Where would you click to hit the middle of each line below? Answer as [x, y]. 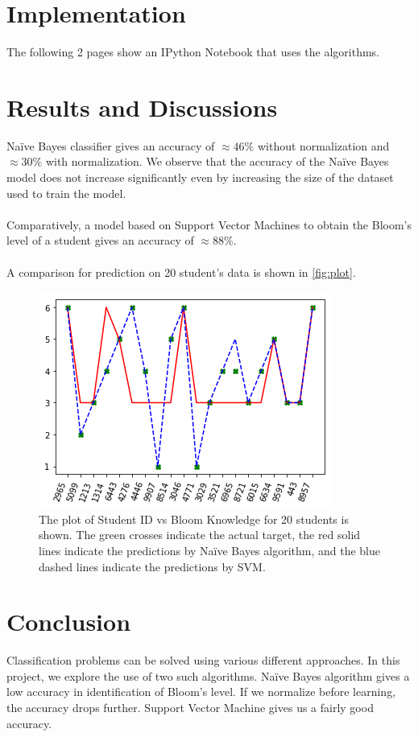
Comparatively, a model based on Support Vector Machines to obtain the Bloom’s [209, 224]
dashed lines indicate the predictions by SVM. [152, 566]
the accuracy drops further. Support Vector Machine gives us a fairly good [190, 708]
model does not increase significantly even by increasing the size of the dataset [200, 177]
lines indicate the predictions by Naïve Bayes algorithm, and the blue [210, 550]
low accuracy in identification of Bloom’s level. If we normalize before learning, [201, 692]
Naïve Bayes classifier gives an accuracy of [111, 145]
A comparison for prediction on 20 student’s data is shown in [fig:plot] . [181, 272]
